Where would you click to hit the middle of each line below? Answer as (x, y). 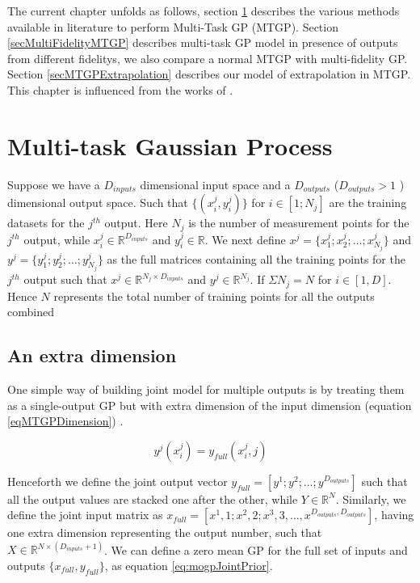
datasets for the (46, 223)
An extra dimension (92, 355)
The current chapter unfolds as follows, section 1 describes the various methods (204, 11)
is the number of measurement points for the (299, 223)
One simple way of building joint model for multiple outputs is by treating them (206, 389)
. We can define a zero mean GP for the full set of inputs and (256, 549)
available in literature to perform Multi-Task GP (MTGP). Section (173, 26)
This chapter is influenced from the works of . (120, 89)
